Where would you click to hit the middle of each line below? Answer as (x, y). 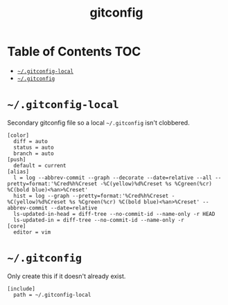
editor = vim (32, 232)
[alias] (18, 172)
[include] (21, 288)
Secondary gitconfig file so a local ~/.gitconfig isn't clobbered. (98, 122)
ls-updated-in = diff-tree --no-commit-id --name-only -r (99, 220)
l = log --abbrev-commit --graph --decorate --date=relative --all (113, 178)
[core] (17, 226)
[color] (18, 135)
